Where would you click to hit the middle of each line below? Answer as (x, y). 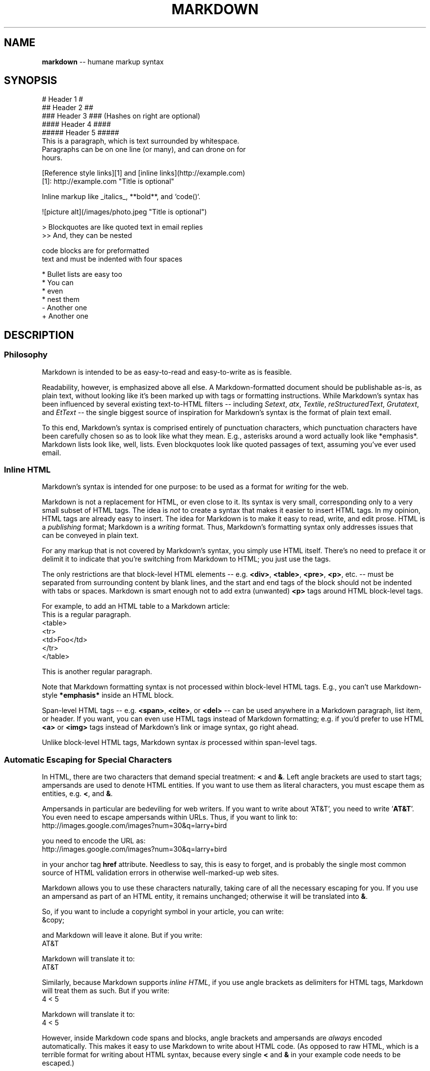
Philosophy (26, 355)
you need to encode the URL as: (94, 841)
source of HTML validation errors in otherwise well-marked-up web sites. (161, 873)
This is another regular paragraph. (97, 672)
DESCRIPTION (39, 335)
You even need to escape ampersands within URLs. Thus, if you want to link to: (170, 817)
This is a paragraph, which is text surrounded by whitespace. (141, 141)
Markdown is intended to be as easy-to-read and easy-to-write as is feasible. (167, 372)
